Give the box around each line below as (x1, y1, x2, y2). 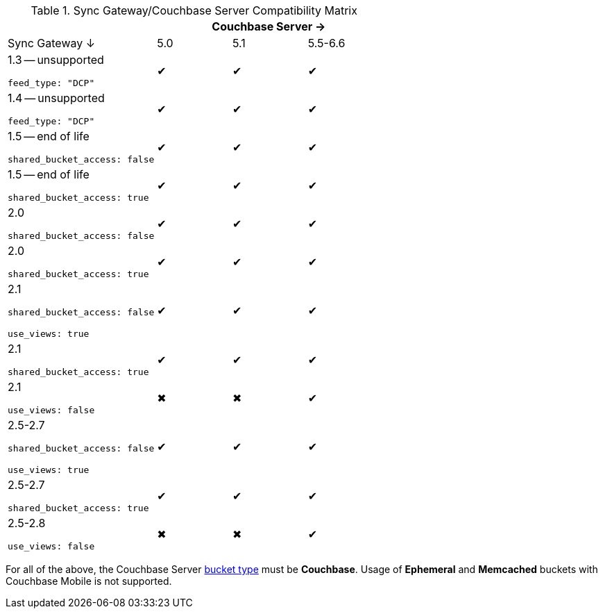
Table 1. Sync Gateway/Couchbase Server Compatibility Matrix (31, 3, 357, 17)
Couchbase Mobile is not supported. (6, 575, 172, 587)
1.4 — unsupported (8, 91, 105, 105)
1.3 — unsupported (8, 53, 104, 67)
